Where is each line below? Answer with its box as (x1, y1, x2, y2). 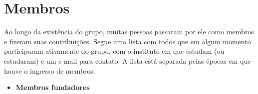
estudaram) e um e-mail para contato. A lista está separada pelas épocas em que (4, 55, 251, 66)
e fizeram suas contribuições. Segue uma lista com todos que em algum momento (4, 36, 251, 46)
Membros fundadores (15, 82, 90, 93)
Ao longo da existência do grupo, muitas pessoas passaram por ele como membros (4, 26, 254, 37)
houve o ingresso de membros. (4, 65, 95, 76)
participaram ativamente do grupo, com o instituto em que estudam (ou (4, 46, 225, 56)
